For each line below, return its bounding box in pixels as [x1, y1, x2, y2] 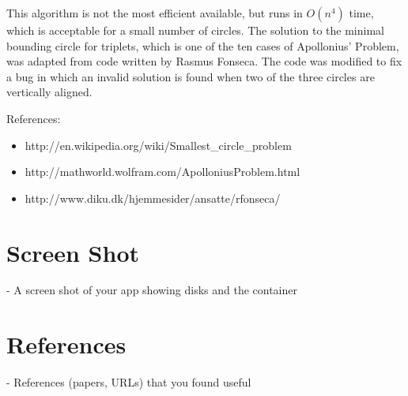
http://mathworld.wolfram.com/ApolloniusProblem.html [25, 163, 300, 180]
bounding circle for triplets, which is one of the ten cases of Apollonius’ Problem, [6, 37, 399, 54]
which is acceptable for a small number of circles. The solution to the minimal [6, 22, 384, 38]
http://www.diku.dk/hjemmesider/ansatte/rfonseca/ [25, 189, 281, 206]
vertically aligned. [6, 84, 93, 100]
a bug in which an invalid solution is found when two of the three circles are [6, 68, 375, 84]
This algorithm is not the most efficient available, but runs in [6, 5, 303, 21]
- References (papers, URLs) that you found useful [6, 374, 251, 390]
